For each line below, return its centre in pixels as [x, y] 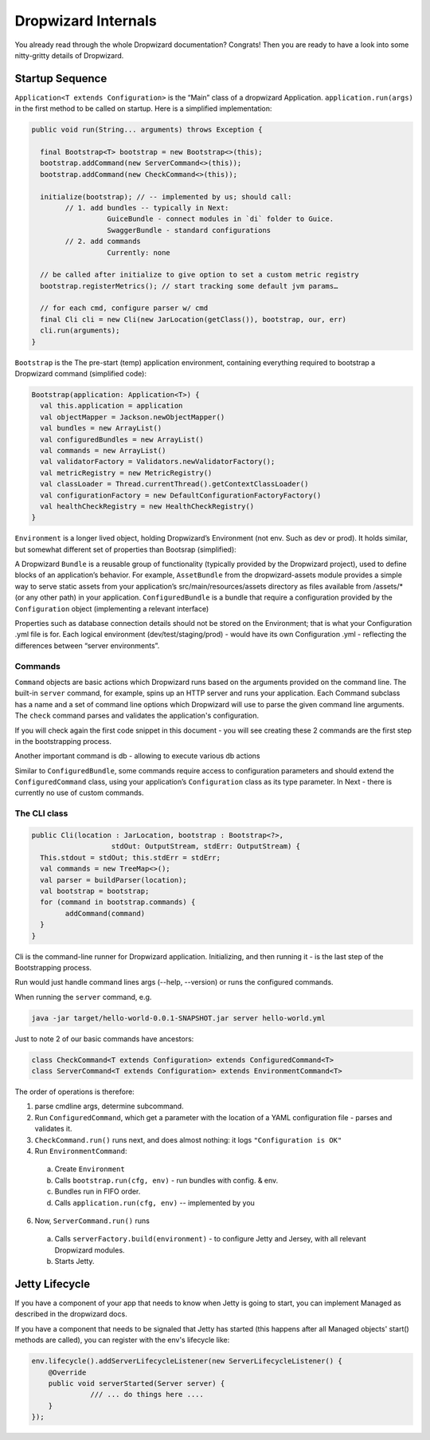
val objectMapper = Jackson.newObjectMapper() [133, 417]
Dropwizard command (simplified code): [81, 374]
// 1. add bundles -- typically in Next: [147, 208]
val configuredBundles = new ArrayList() [122, 439]
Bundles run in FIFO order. [98, 1191]
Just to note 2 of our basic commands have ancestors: [104, 1039]
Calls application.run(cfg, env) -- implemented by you [154, 1202]
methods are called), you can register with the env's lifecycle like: [122, 1340]
